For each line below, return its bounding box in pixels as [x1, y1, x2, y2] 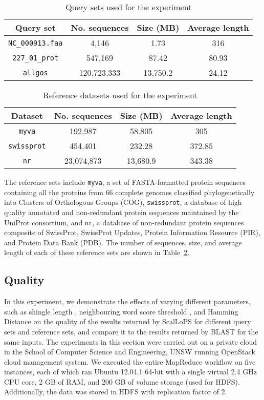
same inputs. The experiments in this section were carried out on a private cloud [4, 336, 257, 347]
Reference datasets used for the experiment [43, 89, 197, 101]
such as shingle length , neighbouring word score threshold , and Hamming [4, 306, 238, 317]
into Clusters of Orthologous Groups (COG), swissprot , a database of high [4, 197, 242, 207]
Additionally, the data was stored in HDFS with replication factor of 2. [4, 386, 227, 397]
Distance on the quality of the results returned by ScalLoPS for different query [4, 316, 251, 327]
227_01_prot [12, 53, 59, 62]
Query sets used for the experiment [65, 1, 192, 13]
